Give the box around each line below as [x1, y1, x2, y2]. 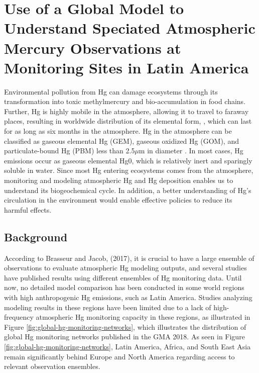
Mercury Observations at [4, 37, 181, 58]
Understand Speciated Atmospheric [4, 18, 255, 38]
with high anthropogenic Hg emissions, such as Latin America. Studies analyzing [4, 292, 252, 302]
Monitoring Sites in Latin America [4, 57, 249, 77]
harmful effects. [4, 204, 52, 215]
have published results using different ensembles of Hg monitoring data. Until [4, 272, 242, 283]
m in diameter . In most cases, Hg [139, 145, 243, 156]
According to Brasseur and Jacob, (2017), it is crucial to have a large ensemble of [4, 252, 254, 263]
